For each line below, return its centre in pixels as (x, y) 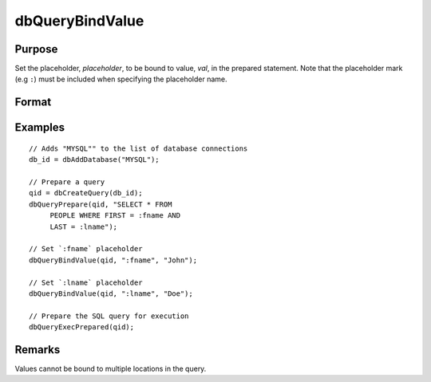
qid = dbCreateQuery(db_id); (86, 193)
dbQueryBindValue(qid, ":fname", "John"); (113, 260)
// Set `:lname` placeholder (86, 282)
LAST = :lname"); (84, 226)
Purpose (36, 49)
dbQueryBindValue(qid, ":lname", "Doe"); (111, 293)
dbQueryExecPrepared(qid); (82, 327)
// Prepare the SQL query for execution (109, 316)
